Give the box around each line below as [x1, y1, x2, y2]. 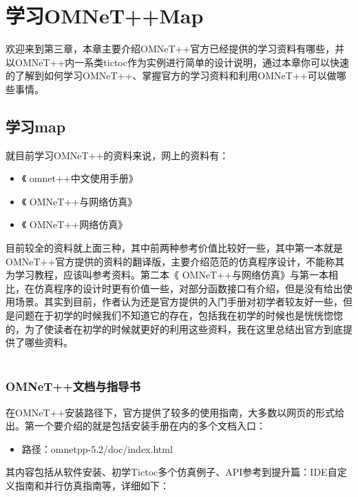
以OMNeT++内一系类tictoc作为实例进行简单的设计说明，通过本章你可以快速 [6, 54, 349, 69]
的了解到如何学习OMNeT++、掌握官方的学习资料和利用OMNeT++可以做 [6, 68, 337, 83]
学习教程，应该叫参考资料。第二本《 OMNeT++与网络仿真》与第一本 [14, 267, 328, 282]
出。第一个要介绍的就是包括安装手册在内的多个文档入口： [6, 418, 266, 433]
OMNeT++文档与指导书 [6, 378, 140, 395]
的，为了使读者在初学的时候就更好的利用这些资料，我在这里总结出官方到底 [6, 321, 343, 336]
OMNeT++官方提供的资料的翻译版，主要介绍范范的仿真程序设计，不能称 [6, 254, 335, 268]
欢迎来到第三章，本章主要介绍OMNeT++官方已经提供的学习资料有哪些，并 [6, 41, 345, 56]
